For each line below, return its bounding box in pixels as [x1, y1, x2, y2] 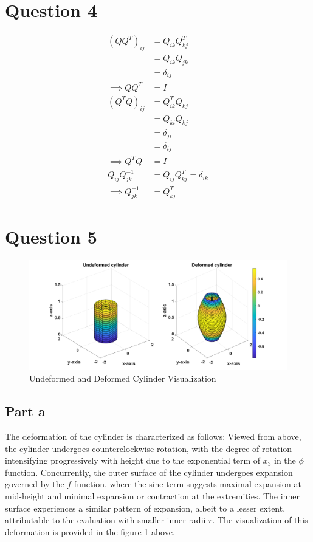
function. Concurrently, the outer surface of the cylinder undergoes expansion [5, 465, 293, 478]
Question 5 [5, 224, 97, 249]
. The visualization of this [212, 513, 308, 526]
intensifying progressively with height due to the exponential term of [5, 454, 260, 467]
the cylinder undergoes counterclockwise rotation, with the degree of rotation [5, 442, 292, 455]
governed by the [5, 478, 64, 490]
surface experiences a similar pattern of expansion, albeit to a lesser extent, [5, 501, 286, 514]
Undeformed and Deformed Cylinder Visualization [29, 372, 216, 385]
